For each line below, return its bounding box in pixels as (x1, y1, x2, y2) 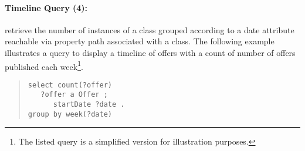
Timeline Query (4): (5, 1, 88, 13)
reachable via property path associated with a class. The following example (5, 35, 274, 47)
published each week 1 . (5, 58, 83, 72)
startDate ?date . (53, 100, 125, 109)
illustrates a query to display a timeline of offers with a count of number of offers (5, 46, 296, 58)
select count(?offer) (28, 80, 112, 89)
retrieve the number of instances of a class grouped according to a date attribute (5, 23, 294, 36)
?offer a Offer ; (40, 90, 108, 99)
